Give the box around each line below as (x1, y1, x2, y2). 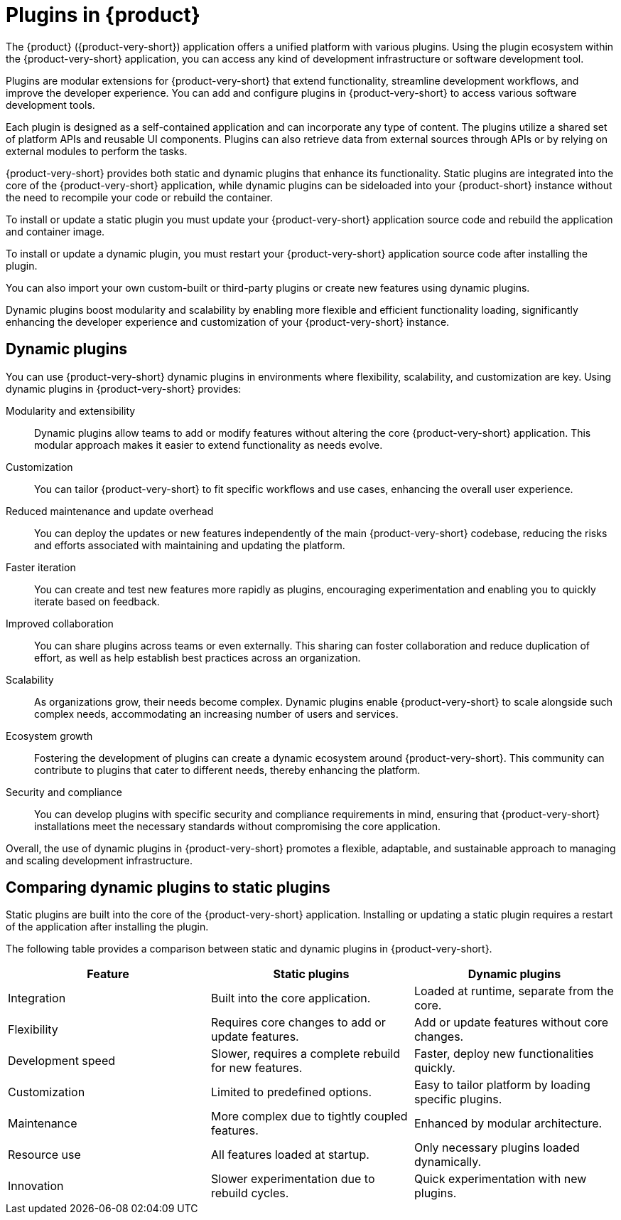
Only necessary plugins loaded (414, 1140, 580, 1155)
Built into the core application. (210, 991, 371, 1006)
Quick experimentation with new (414, 1172, 587, 1187)
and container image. (6, 225, 105, 238)
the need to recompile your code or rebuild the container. (6, 191, 274, 203)
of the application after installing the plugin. (6, 921, 209, 933)
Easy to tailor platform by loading (414, 1078, 590, 1093)
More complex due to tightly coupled (210, 1109, 408, 1124)
